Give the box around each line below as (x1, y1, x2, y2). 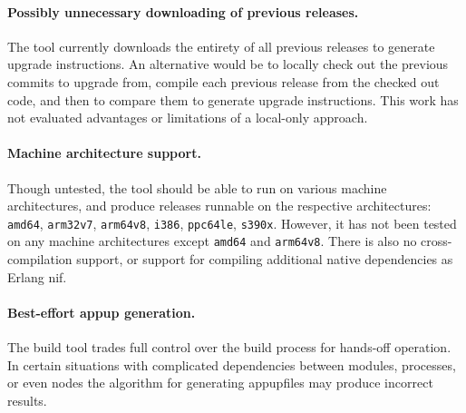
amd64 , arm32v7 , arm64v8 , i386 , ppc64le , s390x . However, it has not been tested (7, 213, 457, 232)
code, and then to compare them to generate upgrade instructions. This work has (7, 90, 459, 109)
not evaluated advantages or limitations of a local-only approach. (7, 108, 368, 127)
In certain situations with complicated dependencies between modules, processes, (7, 355, 456, 374)
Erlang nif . (7, 267, 67, 286)
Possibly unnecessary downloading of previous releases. (7, 2, 359, 21)
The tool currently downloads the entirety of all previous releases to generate (7, 36, 435, 55)
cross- (421, 231, 452, 251)
